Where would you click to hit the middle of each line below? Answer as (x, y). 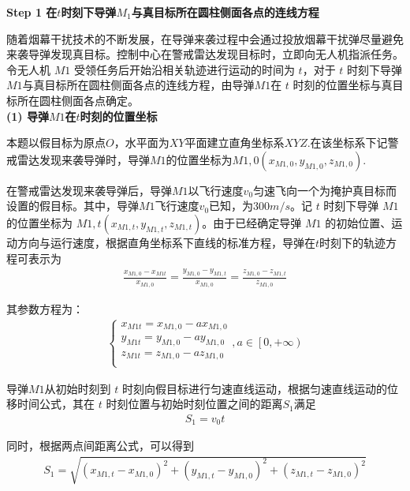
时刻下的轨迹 (353, 242)
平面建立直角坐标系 (235, 142)
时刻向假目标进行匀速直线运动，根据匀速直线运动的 (254, 388)
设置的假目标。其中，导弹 (73, 206)
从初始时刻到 (78, 388)
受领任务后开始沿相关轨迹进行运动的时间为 (184, 69)
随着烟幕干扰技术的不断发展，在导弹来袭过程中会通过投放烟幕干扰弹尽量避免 (205, 38)
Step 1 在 (32, 12)
